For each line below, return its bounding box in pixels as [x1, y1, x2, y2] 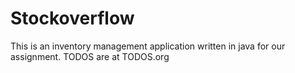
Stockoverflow [10, 7, 135, 30]
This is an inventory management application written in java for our [10, 40, 286, 52]
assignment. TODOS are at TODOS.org [10, 50, 170, 62]
